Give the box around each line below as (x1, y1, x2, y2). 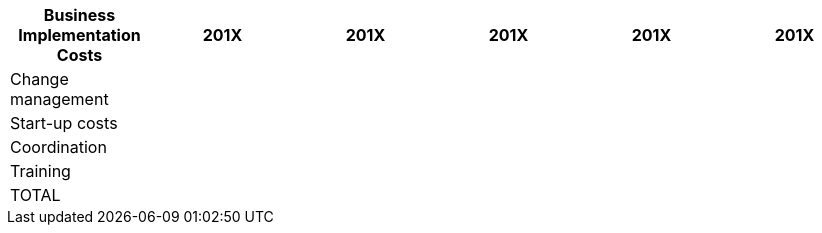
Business (43, 5, 116, 25)
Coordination (10, 137, 107, 157)
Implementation (18, 25, 141, 45)
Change (10, 69, 69, 89)
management (10, 89, 109, 109)
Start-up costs (10, 113, 118, 133)
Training (10, 161, 71, 181)
